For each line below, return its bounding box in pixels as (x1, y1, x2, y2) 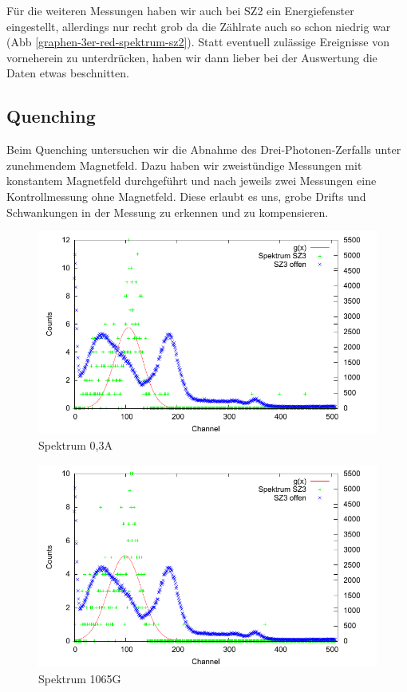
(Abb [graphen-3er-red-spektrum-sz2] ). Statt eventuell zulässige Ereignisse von (6, 33, 389, 50)
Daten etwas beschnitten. (6, 65, 129, 81)
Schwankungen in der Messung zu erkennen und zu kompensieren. (6, 203, 329, 220)
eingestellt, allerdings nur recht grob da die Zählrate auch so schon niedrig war (6, 18, 391, 34)
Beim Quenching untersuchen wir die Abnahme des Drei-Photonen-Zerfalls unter (6, 141, 401, 158)
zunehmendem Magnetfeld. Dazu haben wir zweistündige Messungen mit (6, 156, 362, 173)
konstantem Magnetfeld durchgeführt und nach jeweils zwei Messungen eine (6, 172, 377, 189)
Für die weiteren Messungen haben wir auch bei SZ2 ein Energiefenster (6, 2, 354, 18)
